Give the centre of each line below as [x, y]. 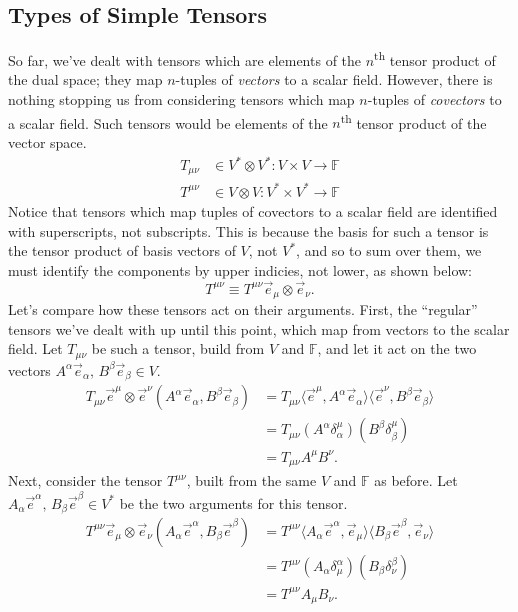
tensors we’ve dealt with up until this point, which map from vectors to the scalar [259, 328]
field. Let [35, 348]
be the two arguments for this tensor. [233, 502]
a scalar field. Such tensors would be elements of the [168, 122]
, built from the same [251, 480]
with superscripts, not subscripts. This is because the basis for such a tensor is [248, 230]
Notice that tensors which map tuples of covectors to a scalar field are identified [253, 211]
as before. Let [416, 480]
